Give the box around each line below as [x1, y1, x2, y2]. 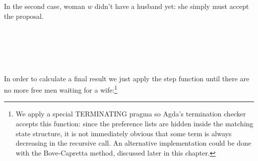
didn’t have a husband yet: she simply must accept [94, 1, 249, 11]
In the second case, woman [4, 1, 85, 11]
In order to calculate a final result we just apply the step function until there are [4, 73, 250, 83]
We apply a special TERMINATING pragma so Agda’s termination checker [15, 108, 246, 119]
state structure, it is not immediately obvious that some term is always [15, 128, 232, 138]
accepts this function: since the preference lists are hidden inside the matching [15, 118, 254, 128]
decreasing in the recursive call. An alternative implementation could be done [15, 138, 252, 148]
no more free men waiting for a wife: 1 [4, 83, 118, 95]
